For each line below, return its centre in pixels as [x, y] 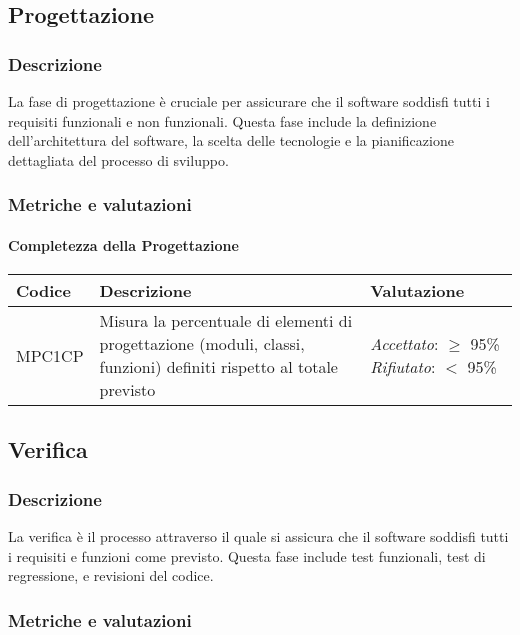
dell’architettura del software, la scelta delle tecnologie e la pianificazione [231, 140]
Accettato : [404, 344]
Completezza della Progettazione [123, 244]
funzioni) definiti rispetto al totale [218, 367]
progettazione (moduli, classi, [202, 344]
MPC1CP [50, 355]
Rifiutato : [403, 367]
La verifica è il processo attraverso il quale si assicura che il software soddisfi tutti [258, 536]
